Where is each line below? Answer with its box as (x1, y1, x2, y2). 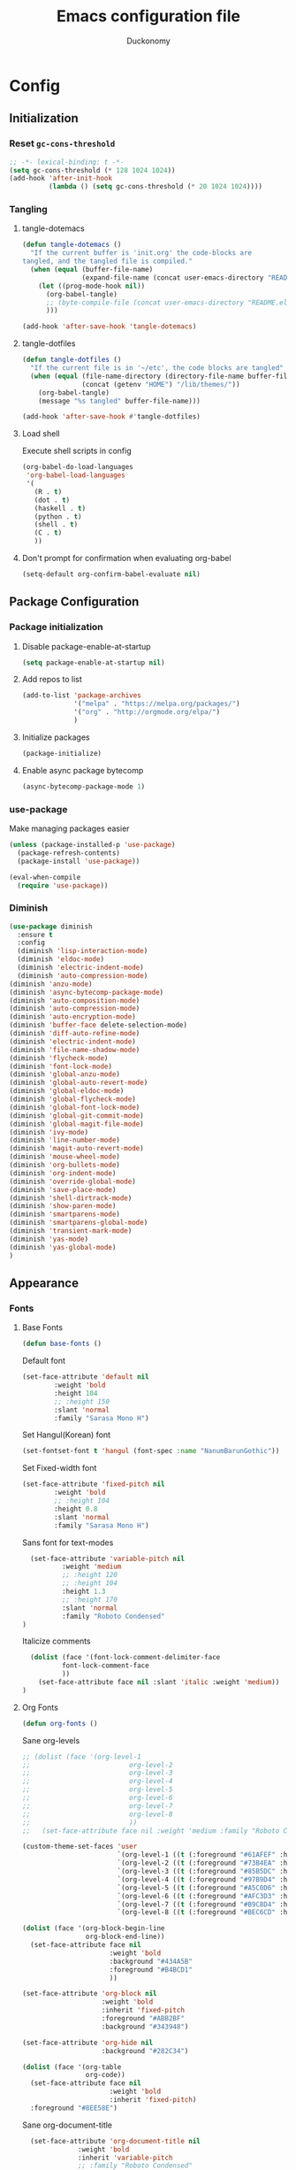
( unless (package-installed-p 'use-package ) (9, 841, 176, 850)
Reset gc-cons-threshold (9, 137, 116, 150)
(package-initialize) (21, 749, 102, 758)
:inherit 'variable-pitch (78, 2153, 173, 2162)
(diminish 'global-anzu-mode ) (9, 1070, 121, 1079)
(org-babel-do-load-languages (21, 463, 134, 472)
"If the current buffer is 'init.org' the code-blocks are (30, 249, 253, 258)
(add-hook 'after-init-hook (9, 174, 113, 183)
